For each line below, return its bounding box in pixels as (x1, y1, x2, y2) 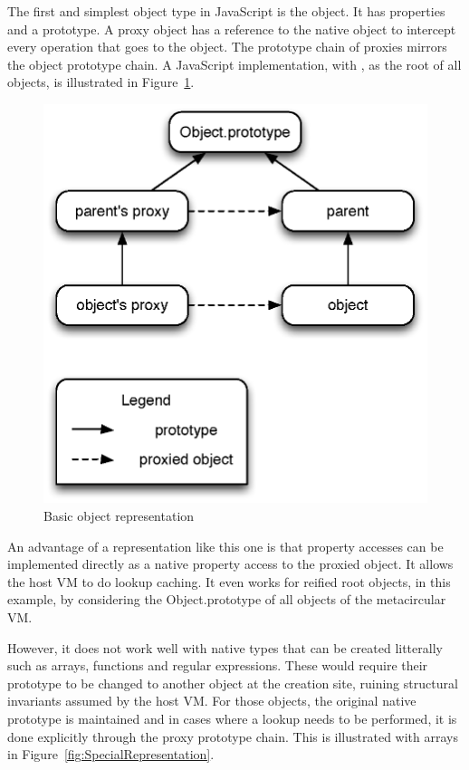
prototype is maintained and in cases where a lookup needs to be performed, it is (7, 708, 457, 727)
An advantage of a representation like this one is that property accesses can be (7, 536, 444, 555)
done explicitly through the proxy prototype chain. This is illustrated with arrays (7, 727, 458, 746)
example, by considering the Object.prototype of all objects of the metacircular (7, 590, 446, 609)
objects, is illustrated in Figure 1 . (7, 72, 195, 91)
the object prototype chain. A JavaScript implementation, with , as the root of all (7, 54, 462, 73)
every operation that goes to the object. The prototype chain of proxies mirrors (7, 37, 447, 56)
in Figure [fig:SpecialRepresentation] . (7, 745, 215, 764)
